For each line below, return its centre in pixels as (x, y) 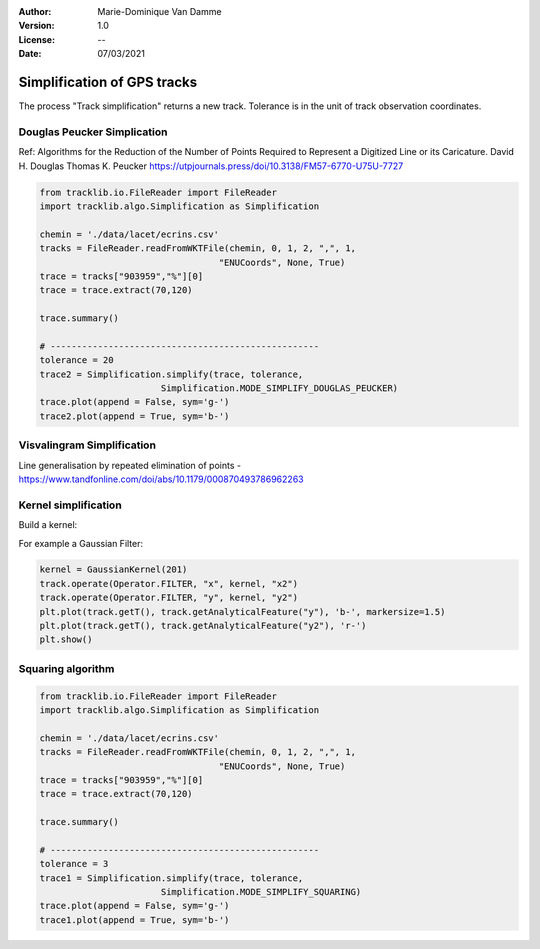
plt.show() (66, 639)
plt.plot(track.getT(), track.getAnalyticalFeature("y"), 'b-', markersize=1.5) (242, 611)
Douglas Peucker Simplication (93, 132)
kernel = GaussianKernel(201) (113, 569)
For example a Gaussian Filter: (81, 543)
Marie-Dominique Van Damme (159, 11)
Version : (36, 26)
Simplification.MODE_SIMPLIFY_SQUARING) (261, 892)
